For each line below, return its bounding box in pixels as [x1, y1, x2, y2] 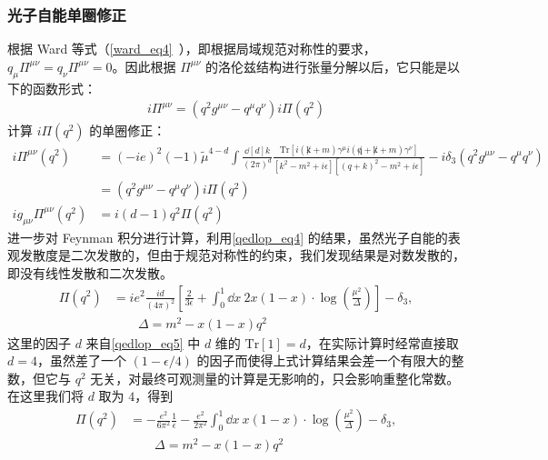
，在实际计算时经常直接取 [305, 333, 459, 352]
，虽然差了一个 [36, 351, 126, 370]
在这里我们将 [7, 386, 84, 405]
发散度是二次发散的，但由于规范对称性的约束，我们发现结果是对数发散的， [19, 245, 465, 265]
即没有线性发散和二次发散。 [7, 263, 173, 282]
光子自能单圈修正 [7, 3, 126, 25]
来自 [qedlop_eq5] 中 [85, 333, 201, 352]
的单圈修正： [89, 121, 166, 140]
